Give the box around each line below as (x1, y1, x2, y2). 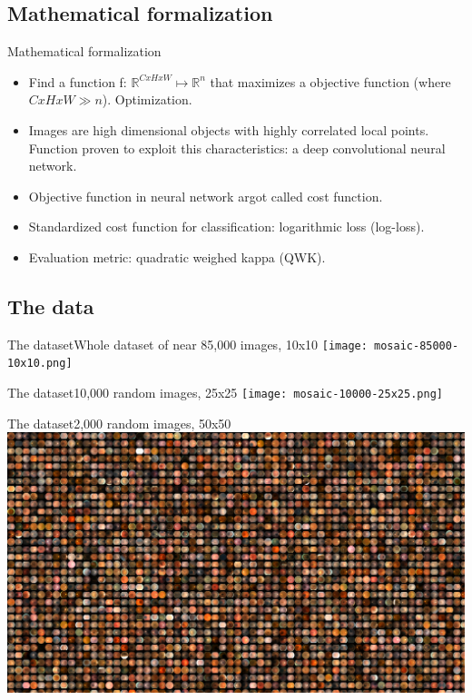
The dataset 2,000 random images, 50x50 (7, 413, 231, 432)
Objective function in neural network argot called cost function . (28, 186, 383, 205)
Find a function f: (28, 72, 127, 91)
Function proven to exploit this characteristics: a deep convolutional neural (28, 138, 446, 157)
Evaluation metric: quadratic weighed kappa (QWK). (28, 247, 326, 266)
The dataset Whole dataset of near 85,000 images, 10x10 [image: (7, 334, 368, 353)
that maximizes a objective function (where (210, 72, 451, 91)
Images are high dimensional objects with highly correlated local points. (28, 120, 429, 139)
